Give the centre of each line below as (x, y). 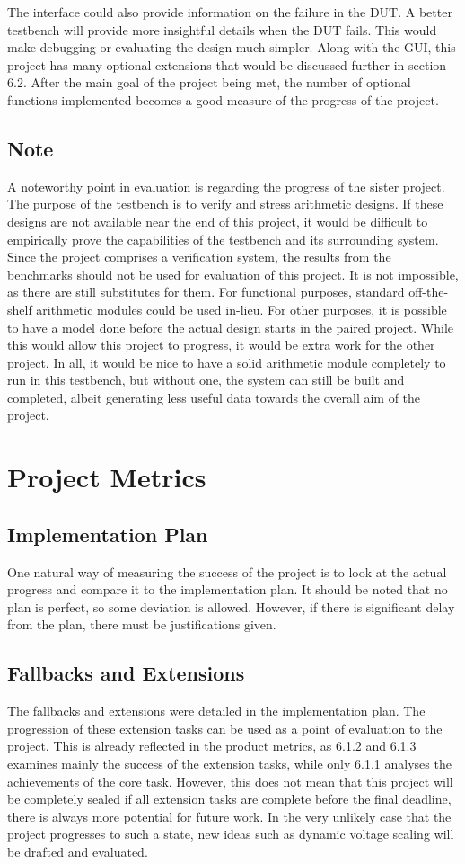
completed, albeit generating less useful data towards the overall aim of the (214, 397)
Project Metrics (107, 477)
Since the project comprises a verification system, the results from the (199, 257)
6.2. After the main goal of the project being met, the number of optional (209, 82)
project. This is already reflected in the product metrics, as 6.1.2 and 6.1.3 (212, 746)
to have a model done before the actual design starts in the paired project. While (230, 327)
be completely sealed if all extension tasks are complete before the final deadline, (229, 799)
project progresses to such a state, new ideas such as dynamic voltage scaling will (231, 834)
